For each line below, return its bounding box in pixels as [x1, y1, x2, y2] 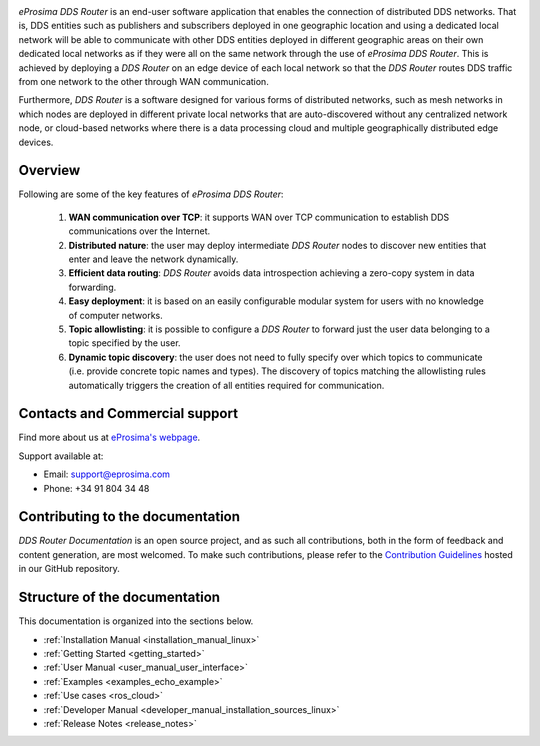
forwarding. [68, 281, 117, 293]
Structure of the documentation [18, 589, 220, 606]
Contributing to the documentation [18, 508, 240, 525]
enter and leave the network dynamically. [68, 253, 239, 265]
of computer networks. [68, 309, 164, 321]
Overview [18, 162, 81, 179]
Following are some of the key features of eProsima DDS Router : [18, 188, 284, 200]
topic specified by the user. [68, 337, 181, 349]
